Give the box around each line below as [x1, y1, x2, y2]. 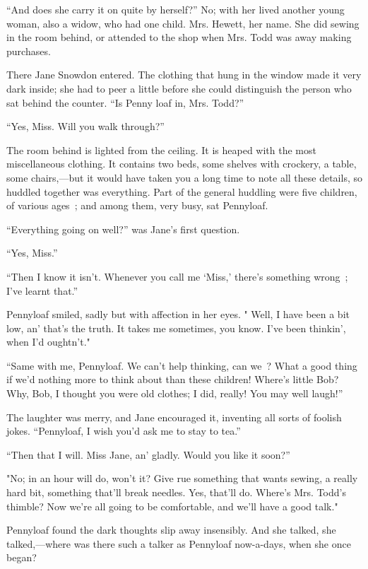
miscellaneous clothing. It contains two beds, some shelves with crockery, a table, [6, 156, 357, 171]
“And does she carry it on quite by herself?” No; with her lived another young [6, 2, 345, 16]
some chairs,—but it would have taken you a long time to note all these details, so [6, 170, 362, 184]
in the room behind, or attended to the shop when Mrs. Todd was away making [6, 30, 352, 45]
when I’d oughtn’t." [6, 334, 90, 349]
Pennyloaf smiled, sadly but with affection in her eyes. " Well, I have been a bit [6, 307, 350, 322]
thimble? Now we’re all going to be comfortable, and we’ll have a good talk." [6, 498, 338, 513]
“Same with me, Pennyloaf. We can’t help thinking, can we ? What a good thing [6, 358, 357, 373]
